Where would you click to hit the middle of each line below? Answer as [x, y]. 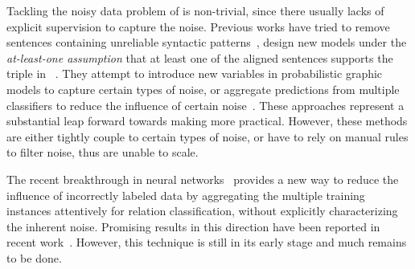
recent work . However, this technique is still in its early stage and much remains [207, 242]
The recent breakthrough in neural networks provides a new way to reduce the [203, 179]
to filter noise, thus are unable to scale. [103, 152]
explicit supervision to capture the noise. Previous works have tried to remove [198, 26]
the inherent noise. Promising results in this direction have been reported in [193, 226]
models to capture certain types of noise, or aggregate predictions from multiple [203, 89]
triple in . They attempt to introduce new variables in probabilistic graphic [195, 73]
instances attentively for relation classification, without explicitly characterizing [202, 211]
